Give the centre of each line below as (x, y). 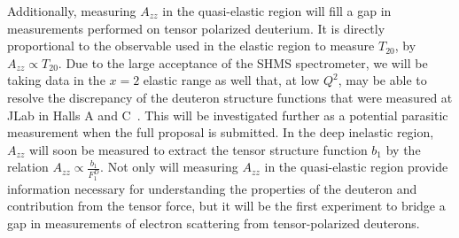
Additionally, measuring (72, 11)
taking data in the (56, 80)
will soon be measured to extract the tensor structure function (198, 149)
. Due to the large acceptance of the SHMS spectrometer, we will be (243, 62)
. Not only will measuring (169, 167)
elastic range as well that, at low (231, 80)
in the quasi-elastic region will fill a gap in (277, 11)
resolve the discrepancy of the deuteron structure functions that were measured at (230, 97)
